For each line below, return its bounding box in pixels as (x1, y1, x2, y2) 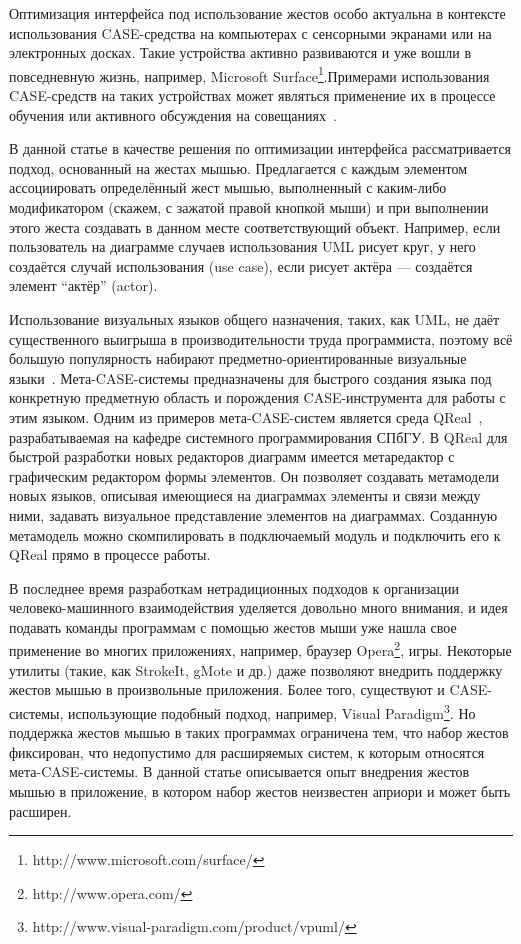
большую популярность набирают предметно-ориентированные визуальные (9, 348, 467, 369)
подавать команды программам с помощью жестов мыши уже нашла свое (9, 616, 457, 637)
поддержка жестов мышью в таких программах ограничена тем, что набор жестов (9, 722, 509, 743)
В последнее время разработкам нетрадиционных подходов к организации (9, 577, 460, 598)
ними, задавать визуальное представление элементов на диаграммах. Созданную (9, 504, 498, 525)
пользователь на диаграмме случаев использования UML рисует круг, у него (9, 236, 476, 257)
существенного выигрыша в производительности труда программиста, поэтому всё (9, 328, 513, 349)
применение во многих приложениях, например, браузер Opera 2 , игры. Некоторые (9, 637, 512, 661)
